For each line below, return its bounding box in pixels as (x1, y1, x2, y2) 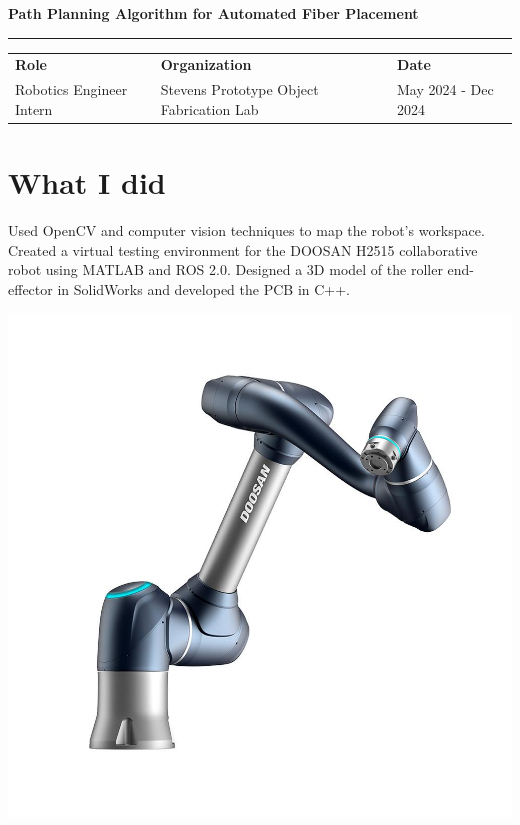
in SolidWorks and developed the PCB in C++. (57, 278, 351, 299)
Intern (15, 98, 53, 119)
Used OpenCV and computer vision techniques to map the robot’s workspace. (8, 220, 485, 240)
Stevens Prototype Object (160, 79, 319, 100)
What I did (8, 162, 166, 203)
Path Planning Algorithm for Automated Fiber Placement (8, 3, 419, 23)
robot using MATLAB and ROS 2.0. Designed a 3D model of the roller (8, 259, 443, 280)
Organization (160, 54, 252, 75)
